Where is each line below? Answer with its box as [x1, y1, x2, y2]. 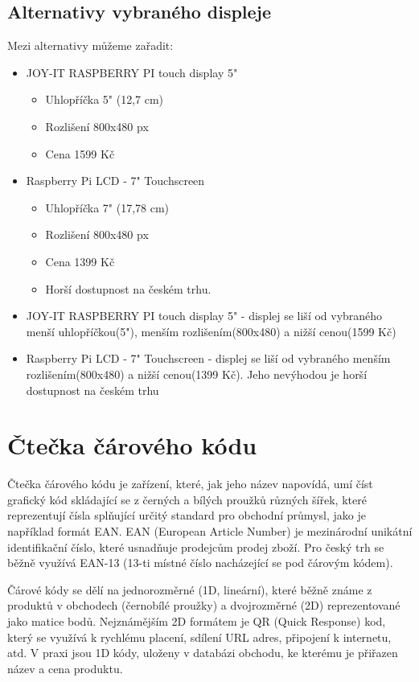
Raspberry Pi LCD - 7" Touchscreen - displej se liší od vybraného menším [26, 350, 391, 367]
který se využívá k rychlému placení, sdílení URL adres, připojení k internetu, [7, 628, 392, 645]
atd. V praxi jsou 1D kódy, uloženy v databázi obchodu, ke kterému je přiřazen [7, 644, 398, 661]
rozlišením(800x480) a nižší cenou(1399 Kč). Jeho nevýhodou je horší [26, 365, 368, 382]
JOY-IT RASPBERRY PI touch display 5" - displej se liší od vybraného [26, 307, 383, 324]
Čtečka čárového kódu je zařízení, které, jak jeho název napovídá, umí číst [7, 475, 373, 492]
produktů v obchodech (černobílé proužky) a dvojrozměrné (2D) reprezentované [7, 597, 401, 614]
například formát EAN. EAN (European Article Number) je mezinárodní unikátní [7, 523, 413, 540]
